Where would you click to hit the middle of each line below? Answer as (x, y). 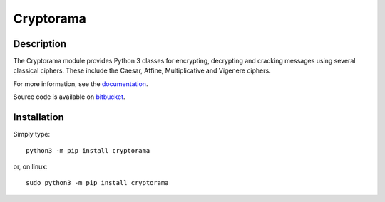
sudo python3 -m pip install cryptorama (97, 183)
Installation (38, 117)
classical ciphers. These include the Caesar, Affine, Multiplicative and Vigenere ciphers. (142, 70)
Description (40, 44)
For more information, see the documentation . (81, 84)
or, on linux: (30, 166)
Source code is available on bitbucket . (69, 97)
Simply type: (31, 134)
